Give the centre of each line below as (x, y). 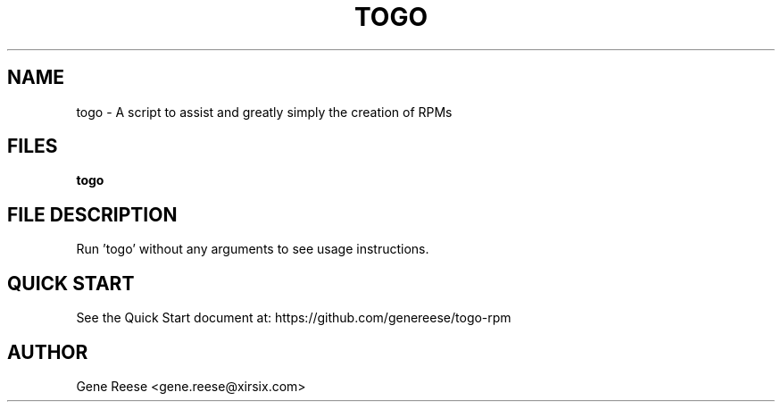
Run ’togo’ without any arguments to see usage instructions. (253, 249)
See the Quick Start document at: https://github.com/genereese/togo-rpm (294, 318)
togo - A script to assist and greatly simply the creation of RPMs (264, 112)
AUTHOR (48, 352)
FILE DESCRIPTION (92, 214)
